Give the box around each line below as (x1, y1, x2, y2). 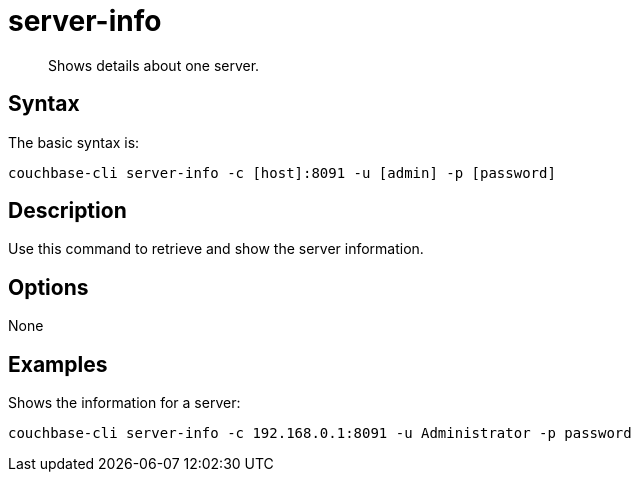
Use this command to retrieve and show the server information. (8, 240, 424, 258)
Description (8, 198, 127, 224)
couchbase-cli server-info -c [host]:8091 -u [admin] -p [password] (8, 164, 556, 181)
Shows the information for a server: (8, 394, 241, 412)
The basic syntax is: (8, 133, 140, 151)
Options (8, 274, 89, 300)
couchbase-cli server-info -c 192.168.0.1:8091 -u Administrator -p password (8, 425, 632, 442)
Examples (8, 351, 108, 377)
